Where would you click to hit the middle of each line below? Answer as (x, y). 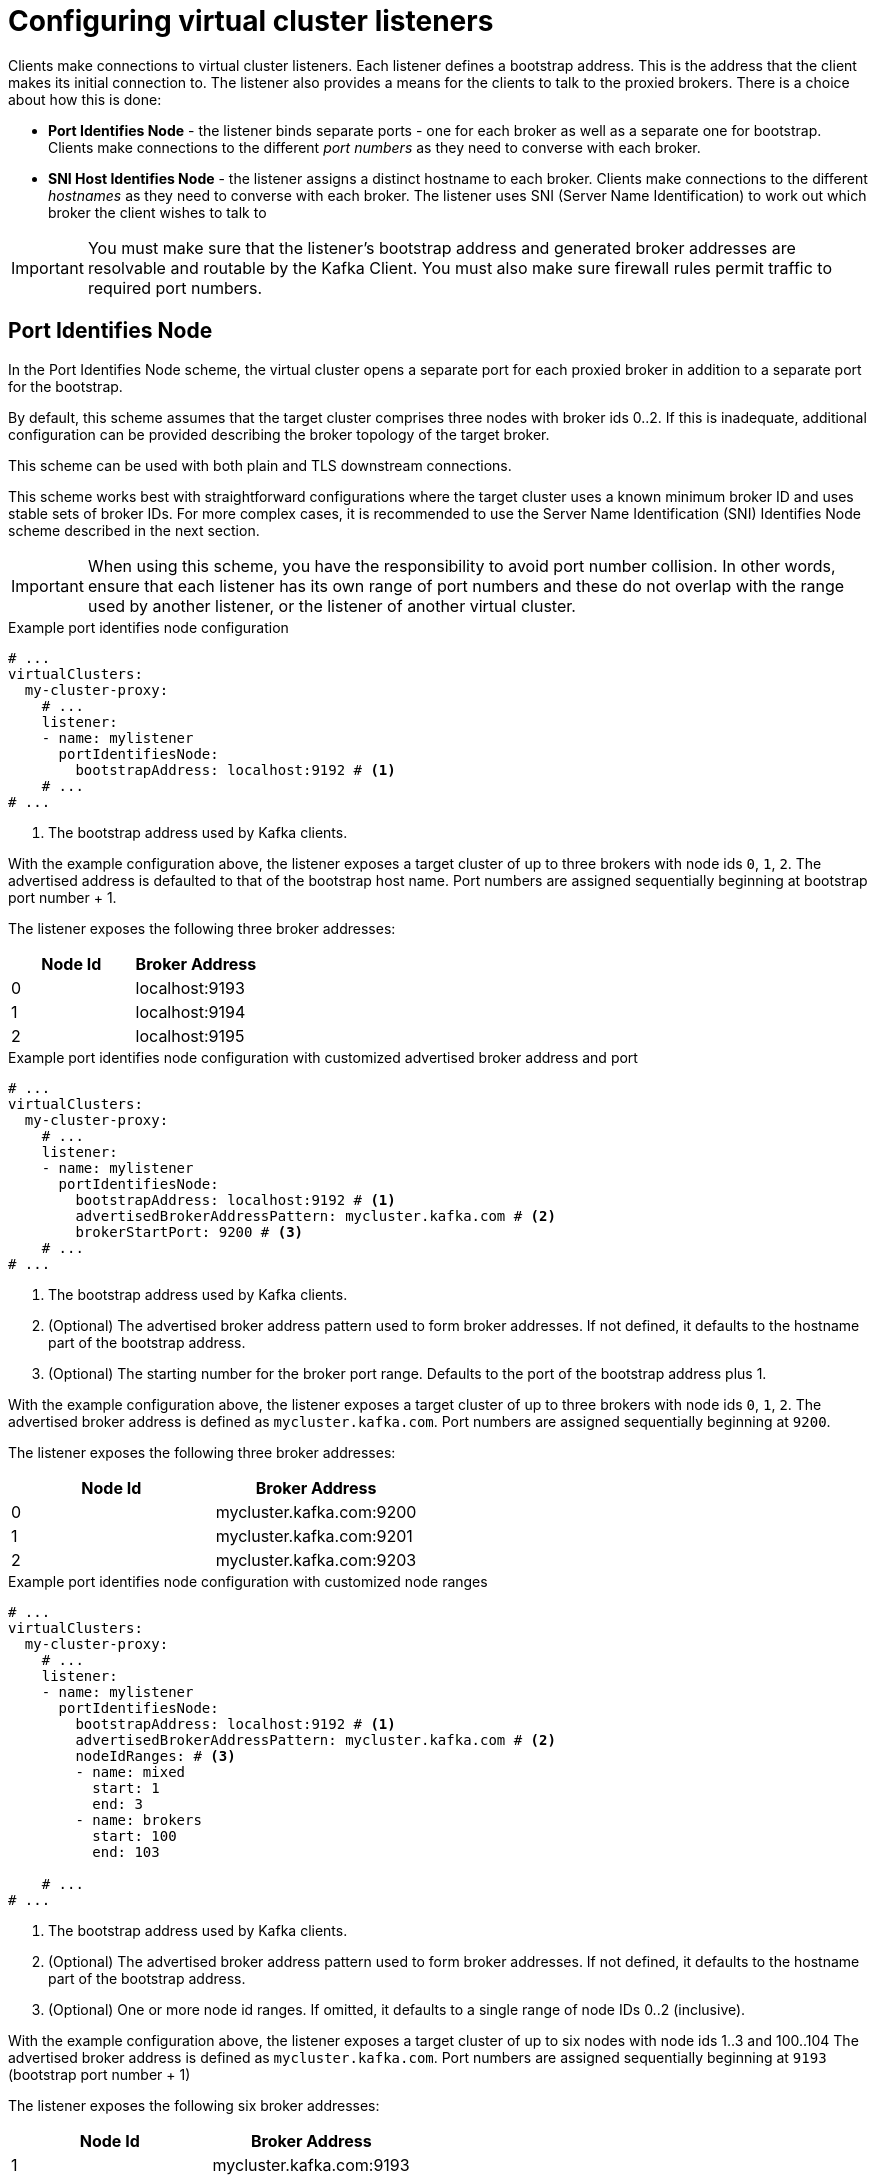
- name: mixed (130, 1771)
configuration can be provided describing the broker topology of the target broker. (279, 434)
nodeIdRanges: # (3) (155, 1755)
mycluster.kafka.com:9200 (316, 1511)
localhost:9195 (190, 1035)
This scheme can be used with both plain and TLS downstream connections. (260, 465)
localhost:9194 (190, 1011)
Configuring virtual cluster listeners (251, 21)
